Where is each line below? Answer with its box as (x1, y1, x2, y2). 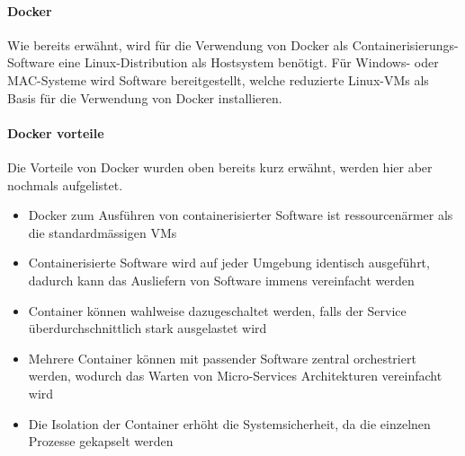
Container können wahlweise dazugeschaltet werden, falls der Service (28, 301, 407, 320)
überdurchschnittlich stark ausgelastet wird (28, 319, 267, 338)
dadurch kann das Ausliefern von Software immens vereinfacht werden (28, 270, 415, 289)
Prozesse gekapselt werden (28, 432, 174, 451)
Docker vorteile (7, 123, 104, 142)
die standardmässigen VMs (28, 223, 177, 241)
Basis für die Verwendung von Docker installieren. (7, 88, 282, 107)
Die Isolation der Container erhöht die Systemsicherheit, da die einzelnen (28, 414, 431, 433)
